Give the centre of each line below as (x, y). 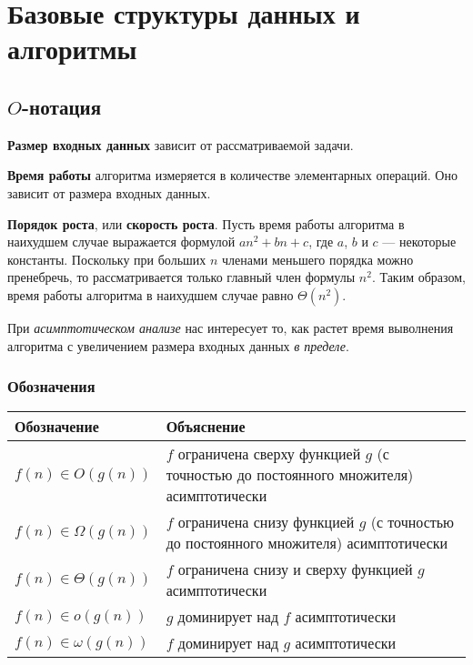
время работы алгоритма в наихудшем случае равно (151, 294)
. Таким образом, (418, 277)
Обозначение (57, 427)
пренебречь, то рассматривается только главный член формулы (181, 277)
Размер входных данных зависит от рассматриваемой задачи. (181, 144)
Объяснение (206, 427)
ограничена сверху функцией (269, 454)
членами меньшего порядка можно (318, 259)
